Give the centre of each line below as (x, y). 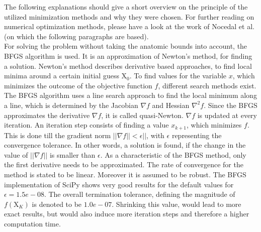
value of (16, 154)
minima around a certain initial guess (62, 76)
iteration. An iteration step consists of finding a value (86, 125)
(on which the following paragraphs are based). (76, 36)
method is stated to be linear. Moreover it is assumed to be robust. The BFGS (125, 174)
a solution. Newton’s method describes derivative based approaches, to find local (128, 66)
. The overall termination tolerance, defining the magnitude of (140, 194)
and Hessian (171, 105)
